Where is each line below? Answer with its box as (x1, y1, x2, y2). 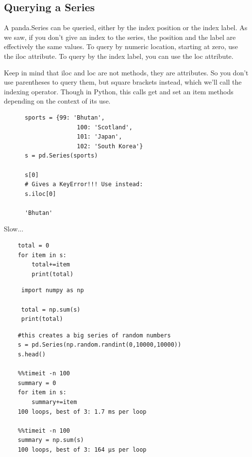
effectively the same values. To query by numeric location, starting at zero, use (4, 41, 238, 52)
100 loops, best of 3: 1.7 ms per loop (17, 408, 147, 415)
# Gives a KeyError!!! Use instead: (24, 181, 143, 188)
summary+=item (32, 398, 77, 405)
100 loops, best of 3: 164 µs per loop (17, 446, 147, 453)
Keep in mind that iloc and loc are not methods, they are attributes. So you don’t (4, 67, 249, 77)
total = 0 (17, 242, 50, 249)
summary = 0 (17, 379, 56, 387)
